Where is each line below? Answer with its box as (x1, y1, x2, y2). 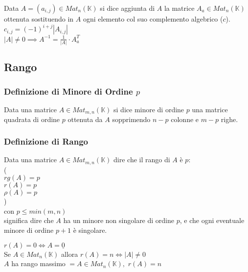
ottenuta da (68, 114, 103, 124)
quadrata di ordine (4, 114, 60, 124)
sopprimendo (112, 114, 151, 124)
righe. (221, 114, 238, 124)
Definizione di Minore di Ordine (4, 85, 133, 97)
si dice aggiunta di (100, 3, 155, 13)
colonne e (171, 114, 199, 124)
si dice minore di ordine (113, 104, 184, 114)
